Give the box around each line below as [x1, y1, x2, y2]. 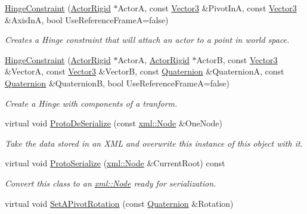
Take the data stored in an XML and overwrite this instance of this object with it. [5, 137, 303, 149]
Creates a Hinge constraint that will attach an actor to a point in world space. [5, 33, 290, 46]
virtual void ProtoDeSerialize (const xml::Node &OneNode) [5, 117, 223, 129]
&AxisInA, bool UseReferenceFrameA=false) [5, 13, 169, 26]
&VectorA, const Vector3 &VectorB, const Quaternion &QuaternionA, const [5, 65, 284, 77]
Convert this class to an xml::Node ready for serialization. [5, 176, 216, 189]
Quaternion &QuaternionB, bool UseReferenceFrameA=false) [5, 76, 230, 89]
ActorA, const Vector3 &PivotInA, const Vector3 [117, 2, 297, 14]
